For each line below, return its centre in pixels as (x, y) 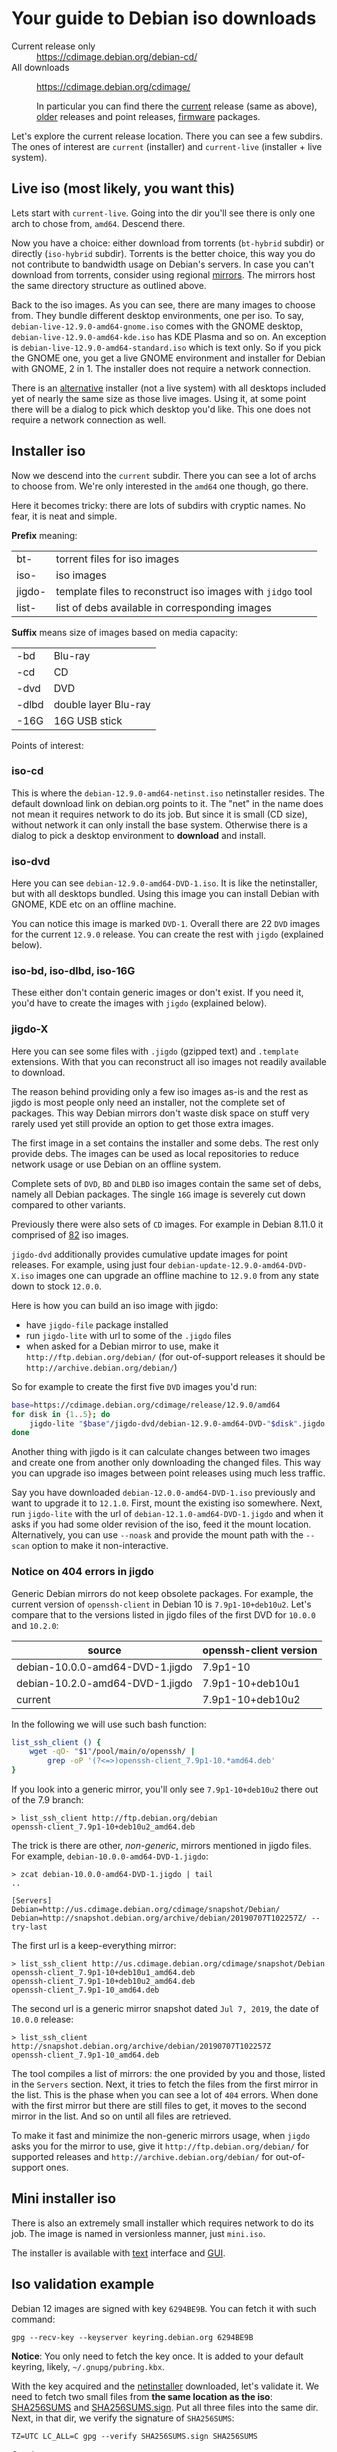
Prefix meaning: (44, 535)
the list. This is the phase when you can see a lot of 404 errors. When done (165, 2095)
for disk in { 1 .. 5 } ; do (61, 1414)
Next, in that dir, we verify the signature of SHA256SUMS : (123, 2418)
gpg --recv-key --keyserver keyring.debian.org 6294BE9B (132, 2337)
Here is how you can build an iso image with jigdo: (115, 1305)
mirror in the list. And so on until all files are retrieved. (121, 2116)
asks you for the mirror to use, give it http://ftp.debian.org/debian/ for (160, 2146)
